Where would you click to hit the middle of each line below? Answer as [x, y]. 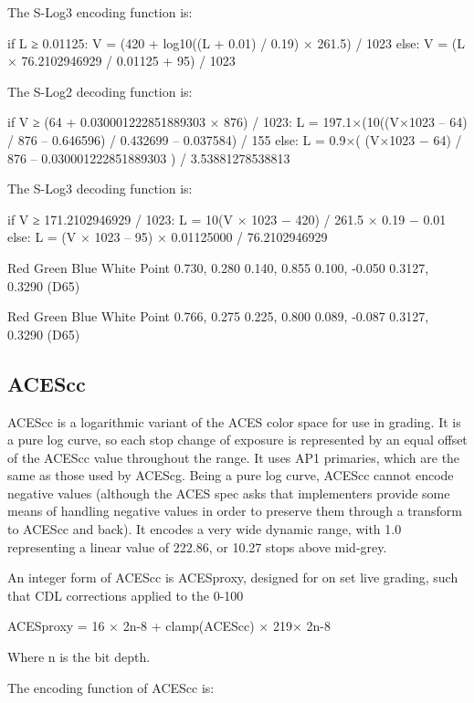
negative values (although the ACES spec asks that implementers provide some [229, 493]
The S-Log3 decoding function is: [100, 189]
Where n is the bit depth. [79, 657]
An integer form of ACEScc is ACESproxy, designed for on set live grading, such [233, 577]
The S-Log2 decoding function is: [100, 91]
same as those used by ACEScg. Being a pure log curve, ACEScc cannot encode [231, 475]
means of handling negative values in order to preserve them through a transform [235, 511]
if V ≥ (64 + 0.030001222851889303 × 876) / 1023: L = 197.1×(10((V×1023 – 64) [237, 122]
